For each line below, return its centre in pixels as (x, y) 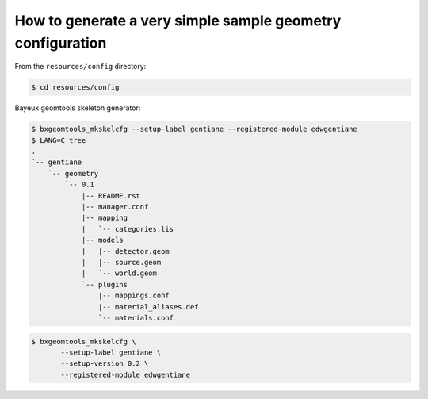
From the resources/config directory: (80, 67)
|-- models (103, 240)
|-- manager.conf (115, 207)
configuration (61, 43)
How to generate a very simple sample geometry (178, 21)
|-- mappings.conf (134, 296)
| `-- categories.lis (128, 229)
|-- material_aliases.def (148, 307)
